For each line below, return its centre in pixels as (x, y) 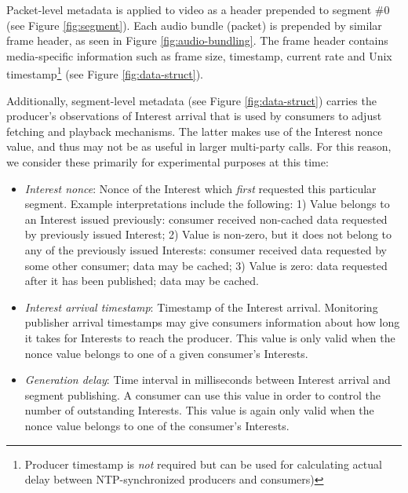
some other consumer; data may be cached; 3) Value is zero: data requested (206, 265)
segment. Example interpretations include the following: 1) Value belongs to (207, 204)
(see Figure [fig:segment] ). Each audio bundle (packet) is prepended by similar (194, 25)
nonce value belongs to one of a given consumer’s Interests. (166, 353)
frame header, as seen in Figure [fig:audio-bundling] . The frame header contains (197, 40)
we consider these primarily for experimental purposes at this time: (168, 162)
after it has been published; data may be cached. (142, 281)
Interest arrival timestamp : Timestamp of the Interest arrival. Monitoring (201, 307)
